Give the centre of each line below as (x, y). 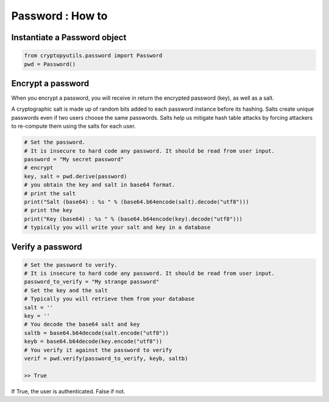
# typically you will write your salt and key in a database (117, 227)
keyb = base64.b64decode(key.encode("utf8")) (93, 341)
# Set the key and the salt (66, 290)
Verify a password (47, 247)
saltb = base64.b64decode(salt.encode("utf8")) (96, 333)
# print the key (48, 210)
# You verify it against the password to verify (98, 350)
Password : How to (59, 16)
